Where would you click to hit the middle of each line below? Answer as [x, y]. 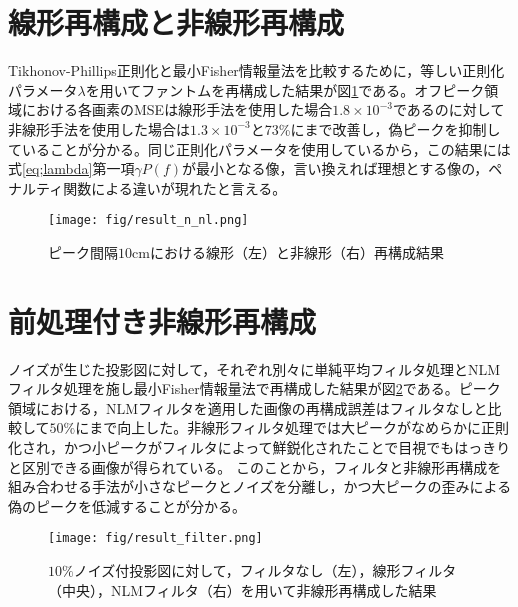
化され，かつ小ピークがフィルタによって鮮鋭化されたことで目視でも [231, 447]
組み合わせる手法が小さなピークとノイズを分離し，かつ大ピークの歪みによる [260, 486]
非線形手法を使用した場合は [99, 128]
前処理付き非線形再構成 [162, 320]
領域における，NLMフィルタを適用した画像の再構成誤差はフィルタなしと [248, 407]
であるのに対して [448, 109]
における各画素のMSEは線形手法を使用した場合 [177, 109]
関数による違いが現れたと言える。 [175, 187]
